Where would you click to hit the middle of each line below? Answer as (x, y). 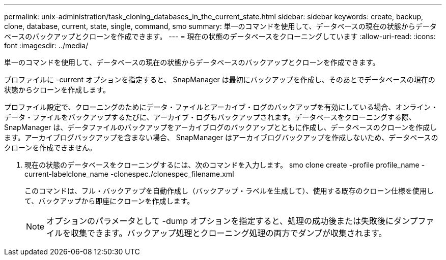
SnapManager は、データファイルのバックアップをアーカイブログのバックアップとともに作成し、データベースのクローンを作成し (221, 127)
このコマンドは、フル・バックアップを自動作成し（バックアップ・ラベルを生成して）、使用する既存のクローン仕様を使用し (229, 191)
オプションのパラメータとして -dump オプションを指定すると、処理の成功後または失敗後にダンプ (232, 221)
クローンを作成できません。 (50, 148)
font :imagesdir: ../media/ (46, 45)
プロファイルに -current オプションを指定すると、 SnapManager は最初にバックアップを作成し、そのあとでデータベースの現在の (220, 79)
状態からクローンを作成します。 (57, 90)
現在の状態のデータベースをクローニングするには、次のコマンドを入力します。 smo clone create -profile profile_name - (225, 165)
